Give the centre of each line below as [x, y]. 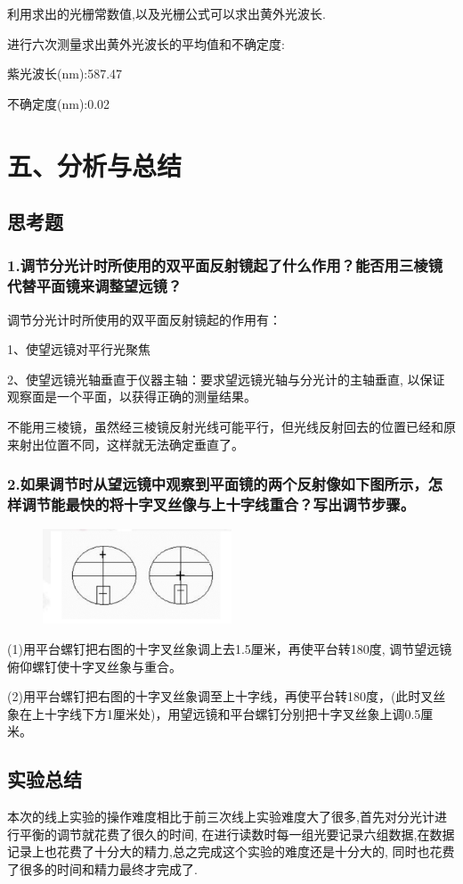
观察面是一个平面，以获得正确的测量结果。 [132, 397]
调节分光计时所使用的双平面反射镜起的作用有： [144, 319]
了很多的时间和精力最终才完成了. [102, 868]
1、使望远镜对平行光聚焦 [79, 349]
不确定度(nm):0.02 [59, 103]
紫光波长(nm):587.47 [65, 74]
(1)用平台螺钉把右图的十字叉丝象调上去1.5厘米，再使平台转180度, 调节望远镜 [230, 648]
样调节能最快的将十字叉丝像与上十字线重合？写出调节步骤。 [211, 504]
